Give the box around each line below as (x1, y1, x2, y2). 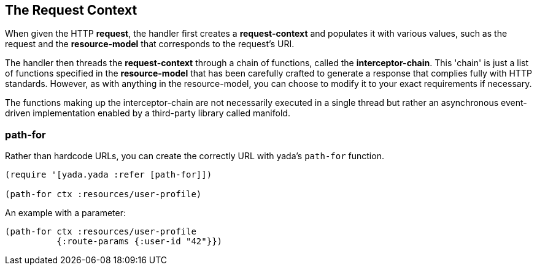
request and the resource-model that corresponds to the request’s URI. (5, 39, 295, 50)
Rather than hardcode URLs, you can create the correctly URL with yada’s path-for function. (5, 151, 384, 162)
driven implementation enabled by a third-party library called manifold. (5, 108, 290, 119)
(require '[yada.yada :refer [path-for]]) (5, 170, 212, 180)
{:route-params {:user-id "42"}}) (56, 236, 223, 247)
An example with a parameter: (5, 208, 126, 219)
